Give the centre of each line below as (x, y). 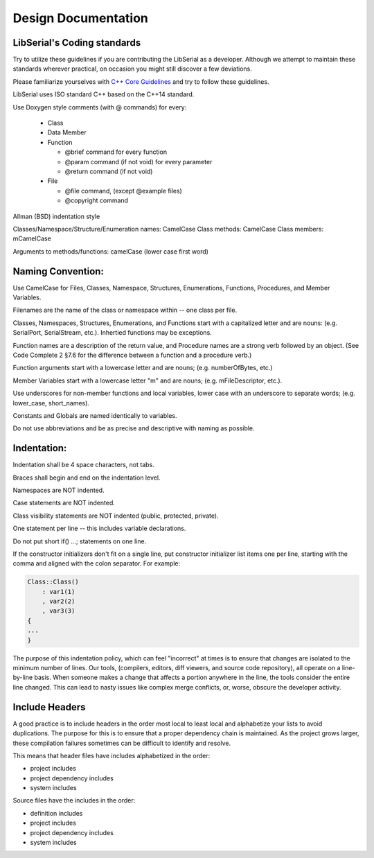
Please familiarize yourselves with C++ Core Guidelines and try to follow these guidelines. (141, 81)
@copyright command (96, 200)
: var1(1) (59, 592)
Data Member (67, 132)
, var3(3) (59, 611)
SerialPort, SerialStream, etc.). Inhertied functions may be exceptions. (113, 333)
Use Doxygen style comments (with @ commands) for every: (100, 107)
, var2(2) (59, 602)
